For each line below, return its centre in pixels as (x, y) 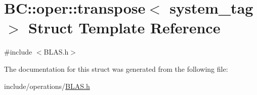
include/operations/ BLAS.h (47, 86)
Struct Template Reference (124, 28)
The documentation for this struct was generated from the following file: (116, 68)
